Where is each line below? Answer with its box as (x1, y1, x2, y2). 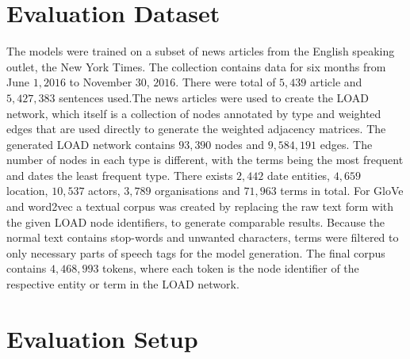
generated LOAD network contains (6, 136, 175, 152)
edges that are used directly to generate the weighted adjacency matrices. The (6, 120, 386, 137)
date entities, (266, 166, 331, 183)
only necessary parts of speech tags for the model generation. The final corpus (6, 244, 385, 261)
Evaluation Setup (6, 322, 198, 354)
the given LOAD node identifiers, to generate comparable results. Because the (6, 213, 385, 230)
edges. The (320, 136, 373, 152)
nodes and (215, 136, 264, 152)
